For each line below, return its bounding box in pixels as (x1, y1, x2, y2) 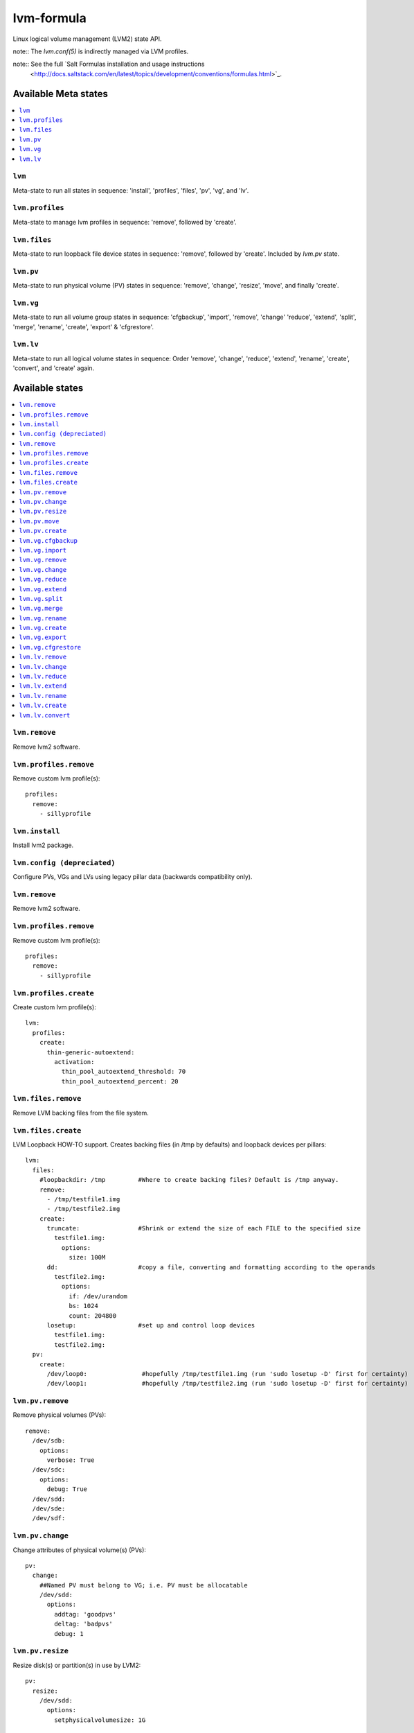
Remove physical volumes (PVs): (12, 1411, 107, 1419)
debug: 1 (54, 1630, 84, 1637)
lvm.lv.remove (19, 653, 67, 661)
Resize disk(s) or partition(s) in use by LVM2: (12, 1661, 141, 1669)
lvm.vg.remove (19, 556, 67, 564)
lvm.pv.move (19, 517, 60, 525)
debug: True (46, 1486, 88, 1493)
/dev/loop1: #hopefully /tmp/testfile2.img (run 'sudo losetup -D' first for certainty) (46, 1379, 408, 1388)
